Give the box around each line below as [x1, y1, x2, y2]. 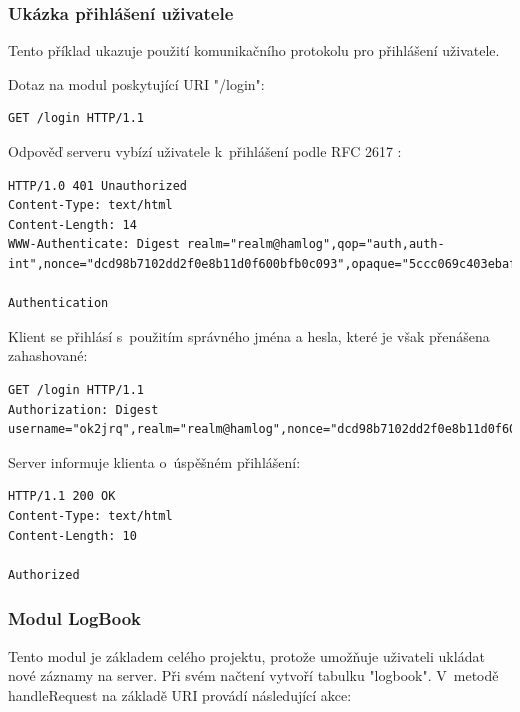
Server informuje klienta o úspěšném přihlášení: [8, 451, 301, 472]
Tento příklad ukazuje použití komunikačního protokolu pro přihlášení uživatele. [8, 40, 500, 61]
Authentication [8, 296, 109, 311]
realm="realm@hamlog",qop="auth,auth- [186, 237, 445, 252]
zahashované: [8, 345, 88, 366]
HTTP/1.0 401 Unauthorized [8, 178, 187, 193]
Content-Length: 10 [8, 528, 137, 543]
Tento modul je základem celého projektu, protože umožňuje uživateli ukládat [8, 645, 485, 666]
